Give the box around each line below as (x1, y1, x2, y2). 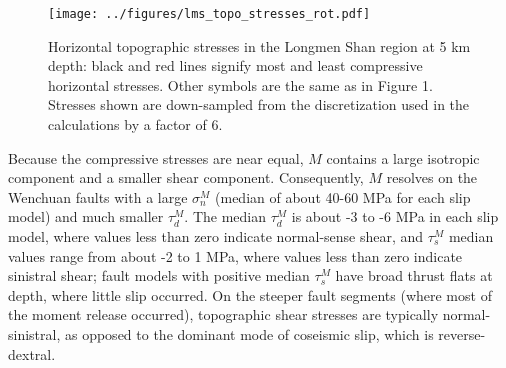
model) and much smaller (8, 206, 164, 227)
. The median (184, 206, 267, 227)
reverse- (438, 323, 486, 344)
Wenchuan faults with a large (8, 186, 188, 207)
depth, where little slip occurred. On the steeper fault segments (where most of (8, 284, 492, 305)
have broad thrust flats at (335, 265, 493, 286)
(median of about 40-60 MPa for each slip (215, 186, 471, 207)
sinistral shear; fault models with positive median (8, 265, 310, 286)
